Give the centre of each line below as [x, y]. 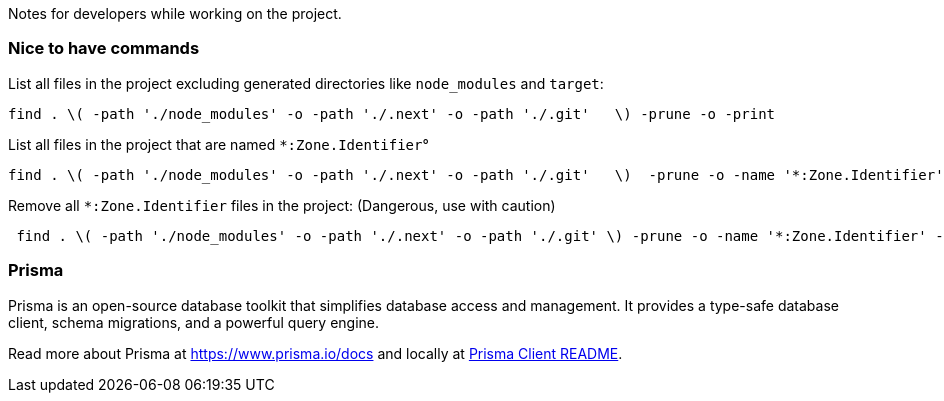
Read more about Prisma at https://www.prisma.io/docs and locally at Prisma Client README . [315, 353]
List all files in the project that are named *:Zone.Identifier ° [218, 144]
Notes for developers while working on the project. [175, 13]
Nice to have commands [104, 48]
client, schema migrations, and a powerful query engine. [194, 322]
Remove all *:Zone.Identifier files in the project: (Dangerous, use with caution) [282, 205]
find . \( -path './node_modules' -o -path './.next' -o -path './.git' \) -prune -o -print [392, 113]
